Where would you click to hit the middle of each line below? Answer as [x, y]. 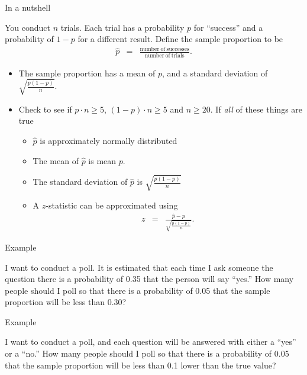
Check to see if [45, 109]
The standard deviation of [80, 182]
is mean [102, 160]
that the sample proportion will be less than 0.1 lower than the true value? [140, 365]
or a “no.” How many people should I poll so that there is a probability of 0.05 [147, 353]
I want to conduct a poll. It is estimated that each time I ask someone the [139, 267]
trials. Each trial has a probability [122, 27]
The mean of [56, 160]
